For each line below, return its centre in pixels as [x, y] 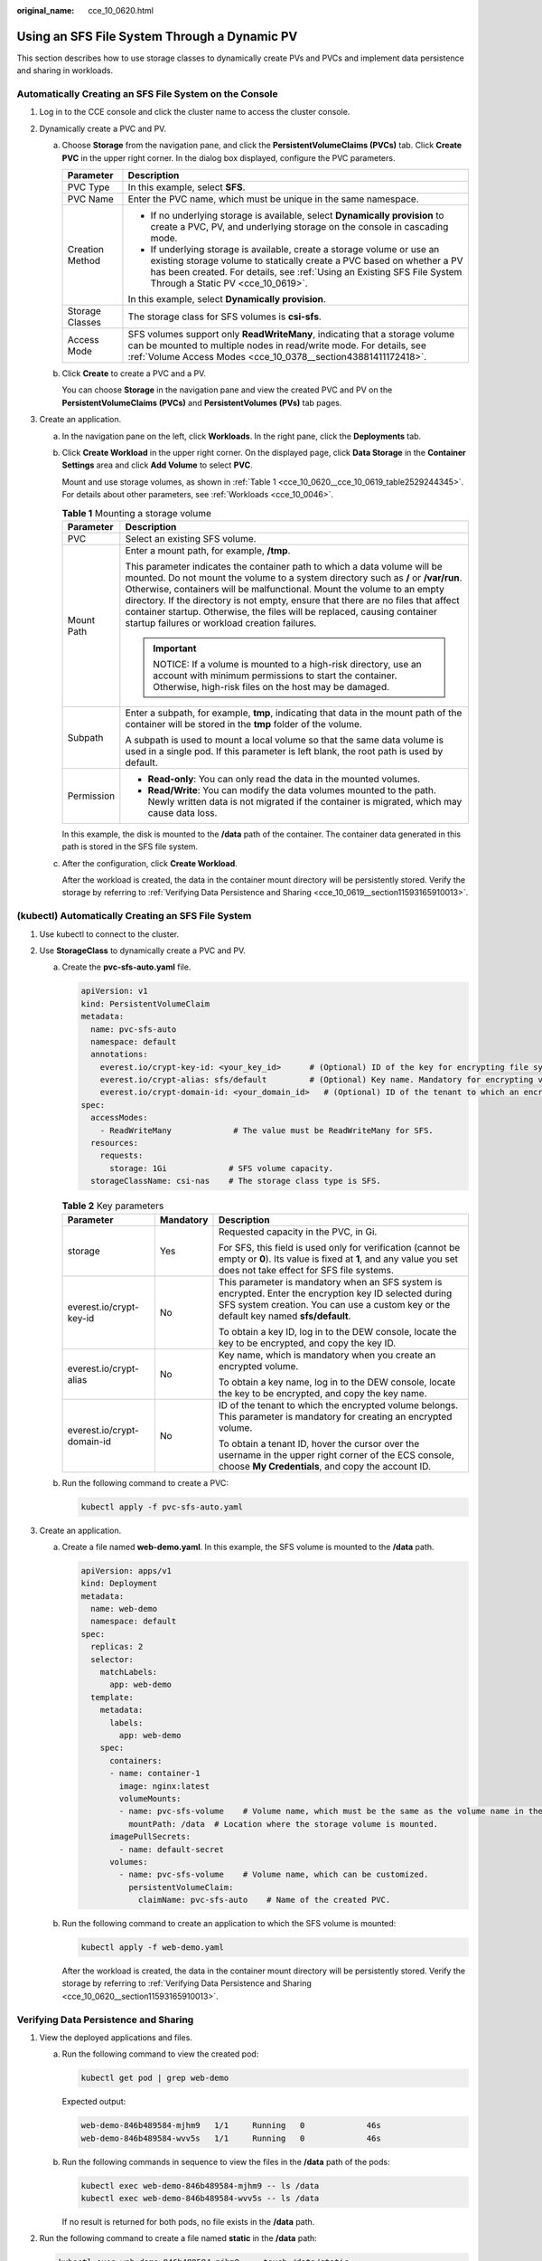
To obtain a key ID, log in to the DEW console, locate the [337, 1331]
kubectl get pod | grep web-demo [155, 2078]
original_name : [46, 10]
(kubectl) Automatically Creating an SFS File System [134, 916]
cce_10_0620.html [121, 10]
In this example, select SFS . [187, 187]
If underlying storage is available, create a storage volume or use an [295, 249]
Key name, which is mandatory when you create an [327, 1355]
